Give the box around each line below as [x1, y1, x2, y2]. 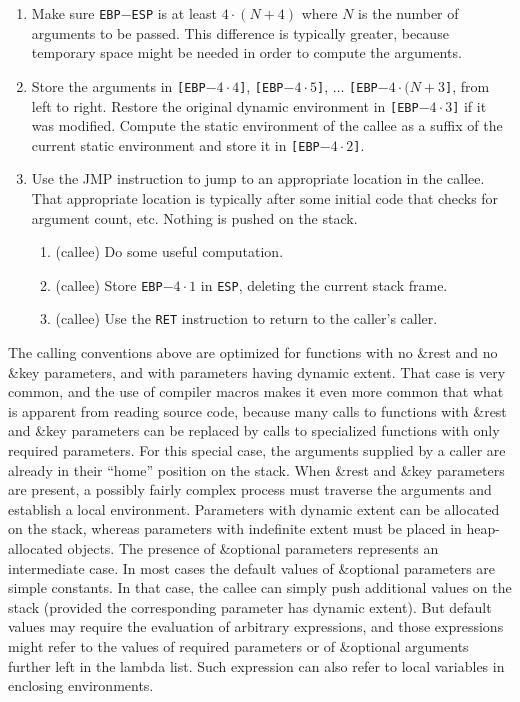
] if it [452, 95, 487, 116]
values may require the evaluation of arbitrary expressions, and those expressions [8, 616, 504, 637]
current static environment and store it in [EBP [31, 134, 320, 155]
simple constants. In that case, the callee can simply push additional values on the [8, 577, 512, 598]
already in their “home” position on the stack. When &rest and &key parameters [8, 459, 505, 480]
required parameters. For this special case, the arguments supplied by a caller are [8, 440, 506, 461]
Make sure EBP [31, 3, 121, 23]
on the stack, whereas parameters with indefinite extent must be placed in [8, 518, 462, 539]
